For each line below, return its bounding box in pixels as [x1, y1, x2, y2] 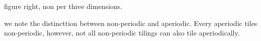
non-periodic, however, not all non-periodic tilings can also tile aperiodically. [4, 27, 240, 38]
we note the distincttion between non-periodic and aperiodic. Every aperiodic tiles [4, 17, 257, 28]
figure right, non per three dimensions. [4, 1, 123, 11]
